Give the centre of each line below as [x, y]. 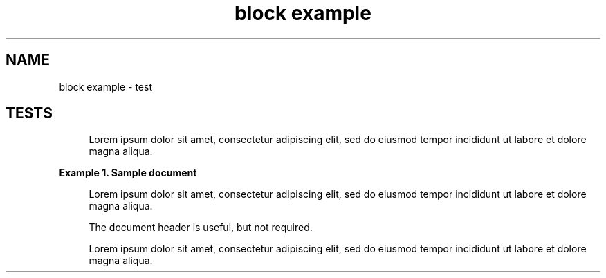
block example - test [105, 86]
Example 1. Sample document [128, 173]
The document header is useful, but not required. [201, 228]
